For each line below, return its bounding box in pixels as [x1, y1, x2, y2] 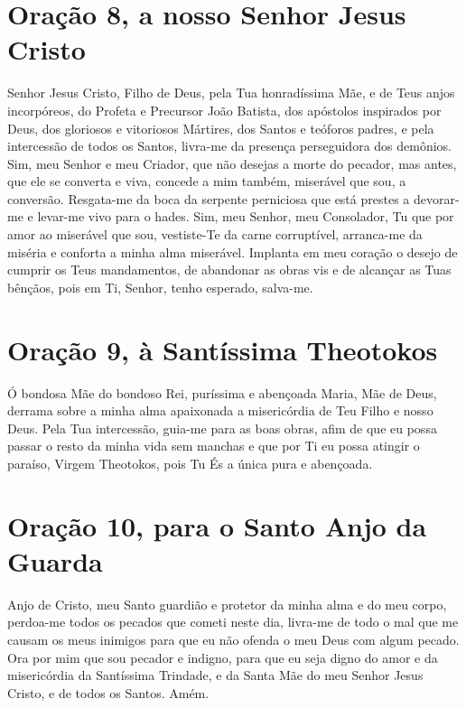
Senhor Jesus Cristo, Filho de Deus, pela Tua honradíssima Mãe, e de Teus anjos [7, 83, 455, 102]
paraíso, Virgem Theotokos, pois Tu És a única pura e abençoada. [7, 453, 373, 472]
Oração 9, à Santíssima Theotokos [7, 331, 438, 368]
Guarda [7, 542, 103, 579]
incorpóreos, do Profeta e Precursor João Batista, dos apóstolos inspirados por [7, 100, 442, 119]
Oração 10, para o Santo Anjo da [7, 507, 427, 544]
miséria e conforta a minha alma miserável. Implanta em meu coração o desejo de [7, 242, 458, 261]
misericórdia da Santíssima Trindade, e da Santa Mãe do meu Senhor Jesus [7, 666, 424, 685]
